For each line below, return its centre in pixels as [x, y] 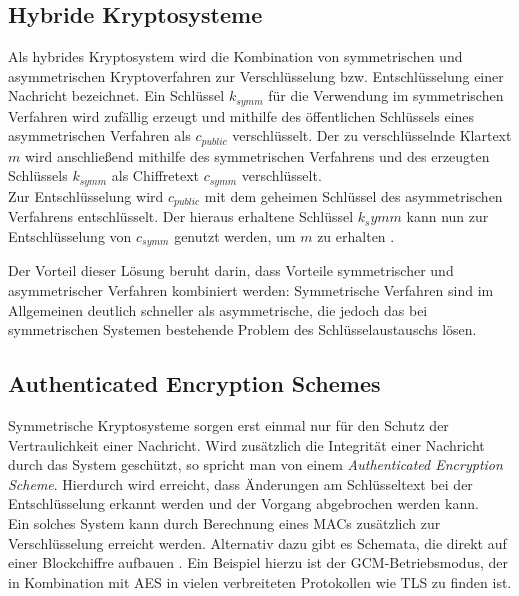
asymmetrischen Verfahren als [99, 135]
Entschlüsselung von [70, 235]
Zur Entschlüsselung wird [86, 195]
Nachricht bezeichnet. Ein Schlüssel [116, 95]
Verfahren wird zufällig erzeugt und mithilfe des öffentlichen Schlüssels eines [241, 115]
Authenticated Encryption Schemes [194, 383]
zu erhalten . [356, 235]
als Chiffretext [155, 175]
